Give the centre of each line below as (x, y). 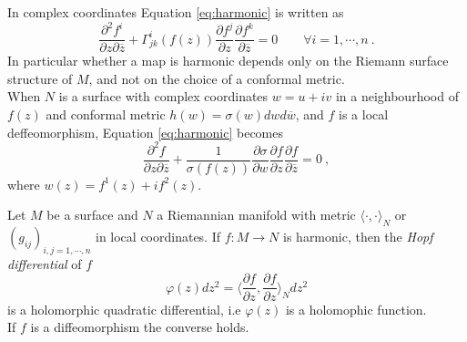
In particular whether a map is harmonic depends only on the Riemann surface (228, 61)
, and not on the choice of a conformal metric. (217, 78)
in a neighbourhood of (397, 96)
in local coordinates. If (158, 237)
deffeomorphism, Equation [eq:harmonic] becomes (146, 132)
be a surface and (92, 215)
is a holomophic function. (356, 309)
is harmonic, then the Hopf (358, 237)
